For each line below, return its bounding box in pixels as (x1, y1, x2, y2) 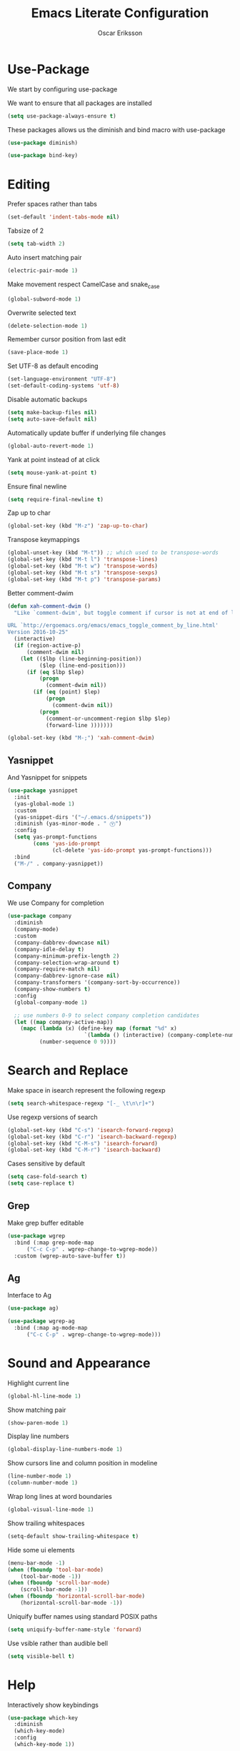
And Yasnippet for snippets (7, 773, 88, 782)
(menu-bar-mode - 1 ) (7, 1559, 66, 1567)
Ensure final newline (7, 482, 67, 491)
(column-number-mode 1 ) (7, 1480, 79, 1487)
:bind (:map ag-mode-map (14, 1324, 88, 1331)
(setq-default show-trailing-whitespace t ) (7, 1532, 139, 1540)
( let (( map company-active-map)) (14, 1018, 114, 1025)
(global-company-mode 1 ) (14, 998, 88, 1006)
